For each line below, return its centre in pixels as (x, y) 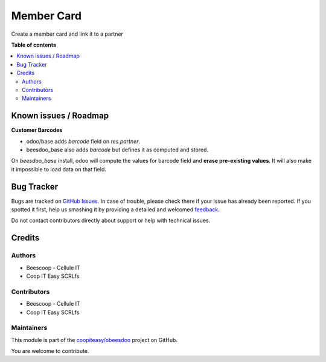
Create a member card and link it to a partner (67, 34)
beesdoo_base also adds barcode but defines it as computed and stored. (117, 150)
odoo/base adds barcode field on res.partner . (83, 141)
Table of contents (34, 45)
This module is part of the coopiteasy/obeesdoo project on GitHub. (94, 340)
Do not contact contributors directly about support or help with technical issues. (111, 220)
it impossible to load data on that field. (59, 169)
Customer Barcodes (37, 130)
